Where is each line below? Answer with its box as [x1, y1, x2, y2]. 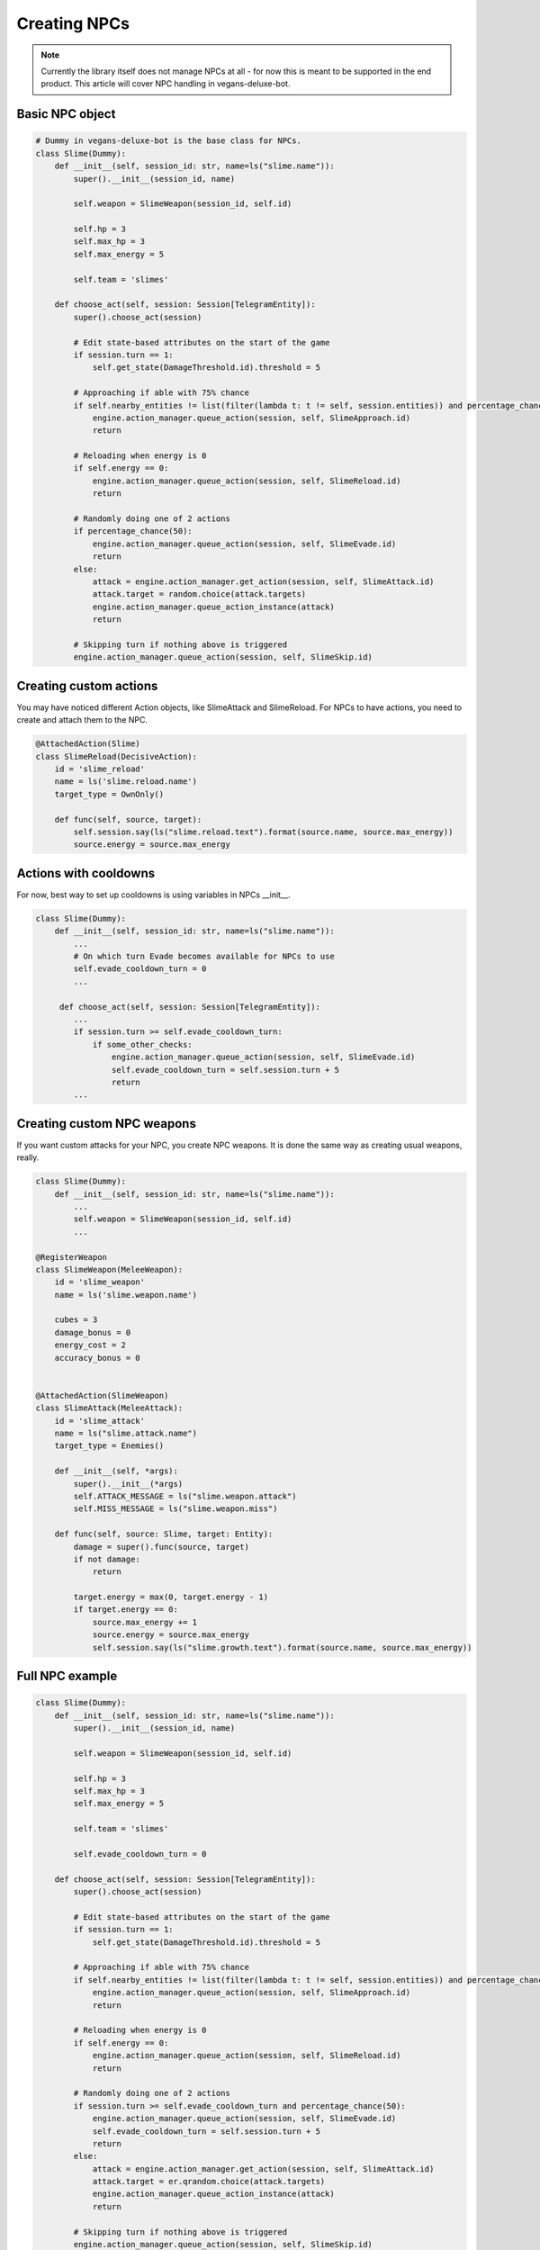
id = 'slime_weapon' [54, 1277, 146, 1287]
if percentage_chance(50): [73, 526, 193, 536]
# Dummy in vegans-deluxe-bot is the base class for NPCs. [35, 136, 301, 146]
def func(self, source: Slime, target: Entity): [54, 1529, 274, 1539]
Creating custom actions [16, 678, 158, 693]
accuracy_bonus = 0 [54, 1353, 141, 1363]
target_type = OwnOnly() [54, 788, 165, 799]
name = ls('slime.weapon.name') [54, 1290, 198, 1300]
